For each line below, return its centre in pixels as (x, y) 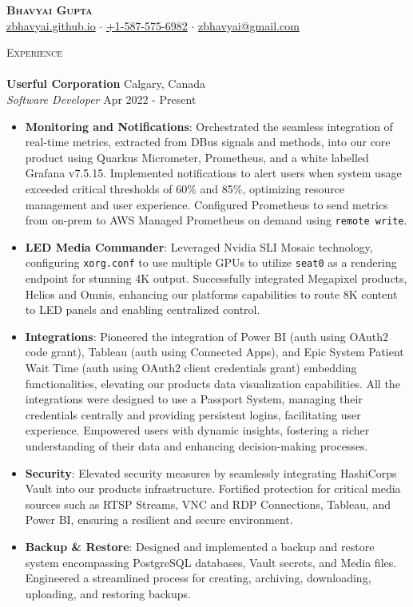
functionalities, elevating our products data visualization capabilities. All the (212, 383)
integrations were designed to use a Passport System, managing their (194, 399)
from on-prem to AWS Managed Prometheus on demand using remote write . (216, 220)
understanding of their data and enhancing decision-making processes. (197, 445)
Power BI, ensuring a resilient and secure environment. (159, 520)
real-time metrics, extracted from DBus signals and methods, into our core (208, 142)
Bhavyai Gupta (50, 10)
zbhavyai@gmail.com (249, 25)
